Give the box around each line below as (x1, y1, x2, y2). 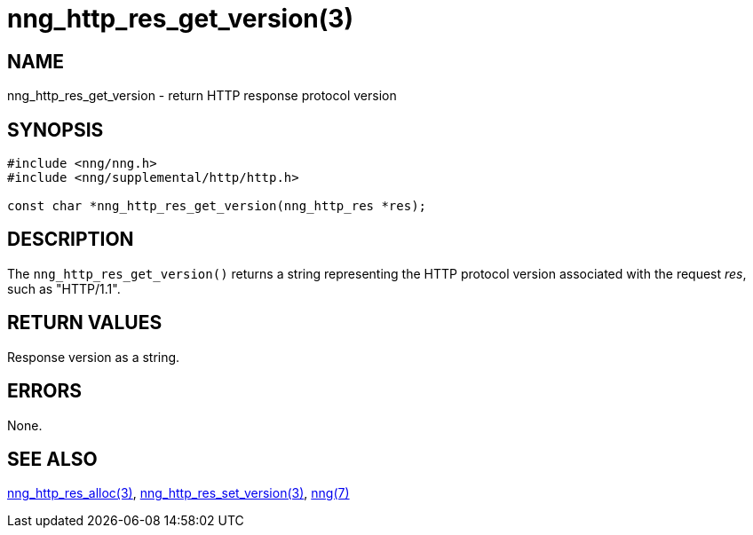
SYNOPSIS (7, 118, 104, 141)
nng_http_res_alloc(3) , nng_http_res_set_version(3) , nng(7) (7, 485, 350, 501)
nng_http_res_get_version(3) (7, 4, 353, 34)
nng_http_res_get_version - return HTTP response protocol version (7, 88, 397, 104)
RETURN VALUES (7, 311, 162, 334)
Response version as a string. (7, 349, 180, 365)
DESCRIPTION (7, 228, 134, 251)
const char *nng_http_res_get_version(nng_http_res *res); (7, 199, 427, 214)
